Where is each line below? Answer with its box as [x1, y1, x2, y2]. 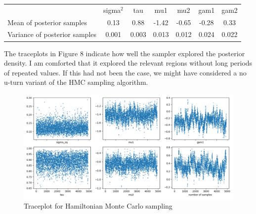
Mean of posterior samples [7, 17, 87, 27]
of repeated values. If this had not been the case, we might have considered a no [4, 67, 247, 77]
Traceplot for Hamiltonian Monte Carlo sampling [24, 200, 172, 211]
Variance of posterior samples [7, 29, 97, 39]
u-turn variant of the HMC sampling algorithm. [4, 77, 148, 87]
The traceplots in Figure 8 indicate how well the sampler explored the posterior [4, 48, 245, 58]
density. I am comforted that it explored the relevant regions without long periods [4, 58, 253, 68]
